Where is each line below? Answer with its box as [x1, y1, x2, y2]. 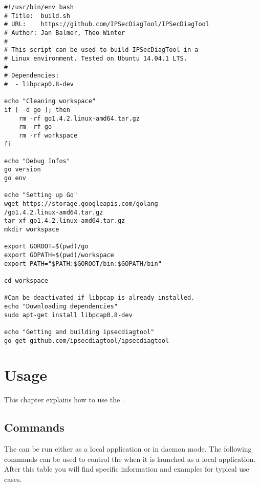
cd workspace [4, 277, 48, 284]
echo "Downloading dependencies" [4, 302, 118, 310]
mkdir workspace [4, 226, 59, 234]
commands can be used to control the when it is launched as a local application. [4, 453, 256, 464]
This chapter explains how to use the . [4, 394, 124, 405]
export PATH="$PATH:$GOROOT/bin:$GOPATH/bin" [4, 260, 162, 267]
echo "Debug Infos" [4, 157, 70, 165]
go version [4, 166, 41, 173]
